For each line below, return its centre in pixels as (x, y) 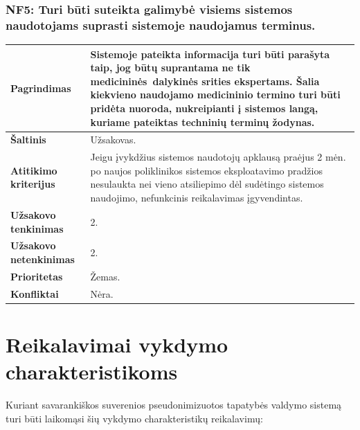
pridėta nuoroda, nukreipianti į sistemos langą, (204, 108)
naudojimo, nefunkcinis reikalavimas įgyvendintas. (197, 198)
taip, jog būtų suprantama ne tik (170, 68)
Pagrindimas (41, 88)
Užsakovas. (113, 140)
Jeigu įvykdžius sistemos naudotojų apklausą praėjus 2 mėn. (218, 157)
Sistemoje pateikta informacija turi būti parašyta (210, 54)
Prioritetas (37, 276)
